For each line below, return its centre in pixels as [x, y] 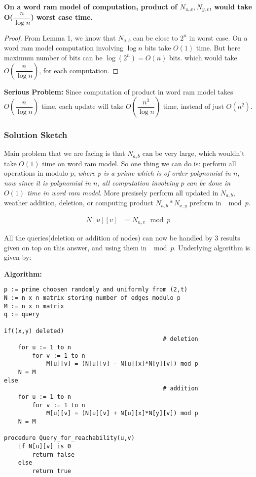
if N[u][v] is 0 [45, 446]
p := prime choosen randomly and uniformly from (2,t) [96, 290]
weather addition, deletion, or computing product [79, 203]
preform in [205, 203]
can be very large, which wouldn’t [193, 153]
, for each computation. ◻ [79, 70]
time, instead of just [193, 106]
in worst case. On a [218, 37]
